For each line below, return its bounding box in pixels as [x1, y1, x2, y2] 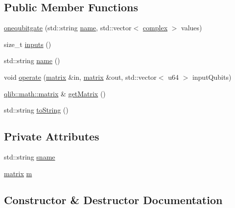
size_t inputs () [4, 39, 51, 49]
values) [181, 23, 202, 33]
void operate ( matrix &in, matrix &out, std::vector [4, 71, 157, 82]
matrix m [4, 168, 32, 178]
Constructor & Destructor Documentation [4, 192, 223, 207]
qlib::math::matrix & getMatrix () [4, 88, 106, 98]
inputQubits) [192, 71, 232, 82]
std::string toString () [4, 105, 69, 115]
